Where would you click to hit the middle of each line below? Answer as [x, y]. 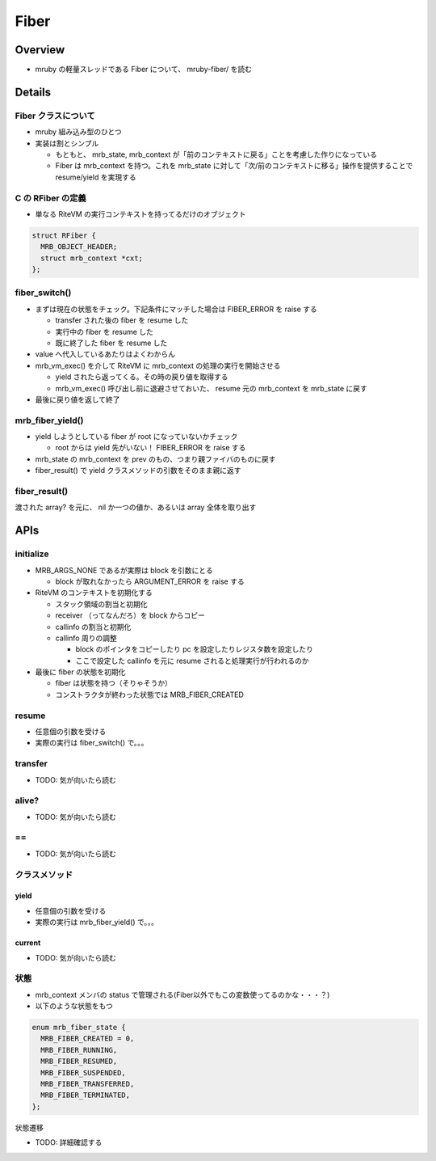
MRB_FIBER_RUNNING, [79, 1050]
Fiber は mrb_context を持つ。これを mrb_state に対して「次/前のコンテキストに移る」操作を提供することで [234, 166]
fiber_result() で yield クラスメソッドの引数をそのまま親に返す [138, 471]
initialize [32, 554]
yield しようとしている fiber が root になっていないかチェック [136, 437]
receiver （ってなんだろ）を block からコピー [130, 615]
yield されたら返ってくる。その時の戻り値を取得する [142, 377]
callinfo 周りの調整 [86, 638]
